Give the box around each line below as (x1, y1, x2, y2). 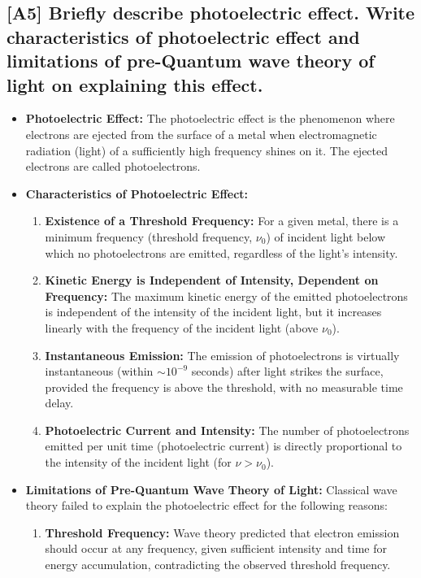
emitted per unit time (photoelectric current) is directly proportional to (45, 437, 402, 454)
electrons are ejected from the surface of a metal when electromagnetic (25, 125, 377, 142)
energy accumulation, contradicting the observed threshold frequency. (45, 556, 391, 573)
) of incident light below (266, 228, 386, 245)
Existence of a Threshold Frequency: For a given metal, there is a (45, 212, 399, 229)
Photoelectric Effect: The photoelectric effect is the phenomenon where (25, 110, 395, 127)
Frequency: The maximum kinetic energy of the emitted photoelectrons (45, 287, 408, 304)
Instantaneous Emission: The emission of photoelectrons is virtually (45, 346, 400, 363)
